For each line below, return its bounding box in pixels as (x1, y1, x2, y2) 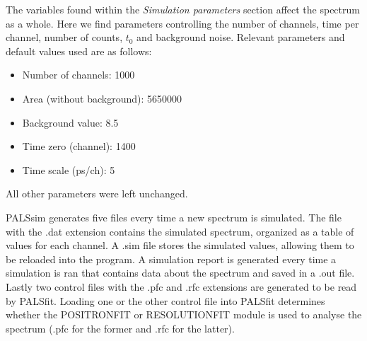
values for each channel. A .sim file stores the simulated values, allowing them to (6, 238, 354, 253)
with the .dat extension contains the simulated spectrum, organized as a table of (6, 224, 354, 238)
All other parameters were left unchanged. (6, 186, 188, 201)
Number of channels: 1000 (22, 67, 135, 82)
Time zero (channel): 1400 (22, 139, 136, 154)
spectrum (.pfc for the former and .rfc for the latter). (6, 320, 235, 335)
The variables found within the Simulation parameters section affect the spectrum (6, 2, 360, 16)
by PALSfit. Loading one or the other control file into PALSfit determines (6, 293, 325, 308)
